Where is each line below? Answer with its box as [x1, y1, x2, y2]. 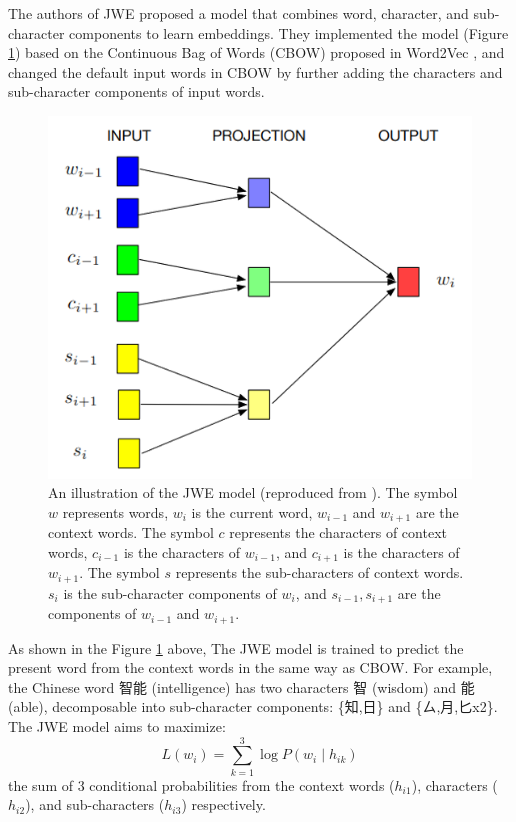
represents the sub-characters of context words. [175, 562, 464, 583]
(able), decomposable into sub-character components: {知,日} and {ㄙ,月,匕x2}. [8, 696, 498, 717]
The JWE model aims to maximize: [8, 716, 226, 736]
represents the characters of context [229, 522, 447, 543]
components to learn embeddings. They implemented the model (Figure [69, 22, 509, 43]
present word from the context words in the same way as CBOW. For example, [8, 657, 493, 678]
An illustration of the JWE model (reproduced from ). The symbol [48, 482, 458, 503]
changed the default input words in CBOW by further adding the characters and [8, 61, 503, 82]
